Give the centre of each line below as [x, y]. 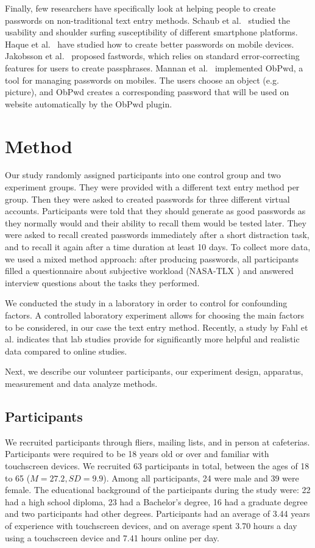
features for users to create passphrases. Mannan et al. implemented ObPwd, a [154, 67]
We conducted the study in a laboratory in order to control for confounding [146, 303]
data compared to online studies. [66, 351]
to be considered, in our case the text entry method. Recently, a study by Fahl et [157, 327]
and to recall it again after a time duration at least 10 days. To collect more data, [158, 247]
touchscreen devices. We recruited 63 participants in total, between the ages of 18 [157, 465]
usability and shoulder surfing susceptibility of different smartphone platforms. [151, 32]
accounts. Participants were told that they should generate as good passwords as [155, 211]
